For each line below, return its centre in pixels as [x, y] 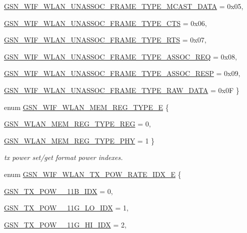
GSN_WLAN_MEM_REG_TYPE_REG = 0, [77, 124]
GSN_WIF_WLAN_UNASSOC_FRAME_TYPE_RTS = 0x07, [105, 40]
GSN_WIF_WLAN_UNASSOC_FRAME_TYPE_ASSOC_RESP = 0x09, [122, 73]
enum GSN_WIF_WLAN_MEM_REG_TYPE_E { [86, 107]
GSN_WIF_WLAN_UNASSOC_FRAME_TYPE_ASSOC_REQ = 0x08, [120, 56]
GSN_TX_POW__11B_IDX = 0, [58, 191]
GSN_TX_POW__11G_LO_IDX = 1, [66, 208]
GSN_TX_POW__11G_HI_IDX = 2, [65, 224]
